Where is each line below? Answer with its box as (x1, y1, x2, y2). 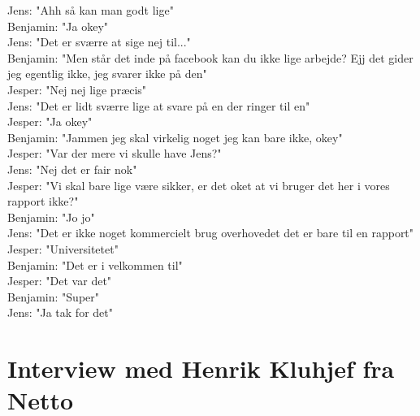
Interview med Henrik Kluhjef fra (7, 352, 395, 385)
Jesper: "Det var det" (7, 272, 112, 289)
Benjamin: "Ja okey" (7, 17, 109, 34)
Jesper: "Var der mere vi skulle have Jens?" (7, 145, 222, 162)
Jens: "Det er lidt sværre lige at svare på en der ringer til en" (7, 97, 310, 114)
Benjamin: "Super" (7, 288, 100, 305)
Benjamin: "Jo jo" (7, 208, 95, 225)
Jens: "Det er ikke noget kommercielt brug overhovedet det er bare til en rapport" (7, 224, 414, 241)
